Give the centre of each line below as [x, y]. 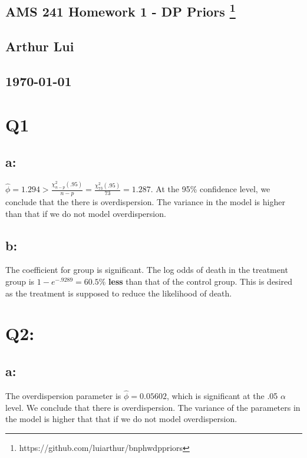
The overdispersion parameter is [63, 395]
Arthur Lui [40, 46]
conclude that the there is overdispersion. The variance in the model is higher [145, 201]
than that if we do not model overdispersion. [86, 213]
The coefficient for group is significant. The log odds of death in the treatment [147, 270]
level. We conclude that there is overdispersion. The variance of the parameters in [153, 407]
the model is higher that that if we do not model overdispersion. [121, 419]
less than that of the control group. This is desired [201, 281]
